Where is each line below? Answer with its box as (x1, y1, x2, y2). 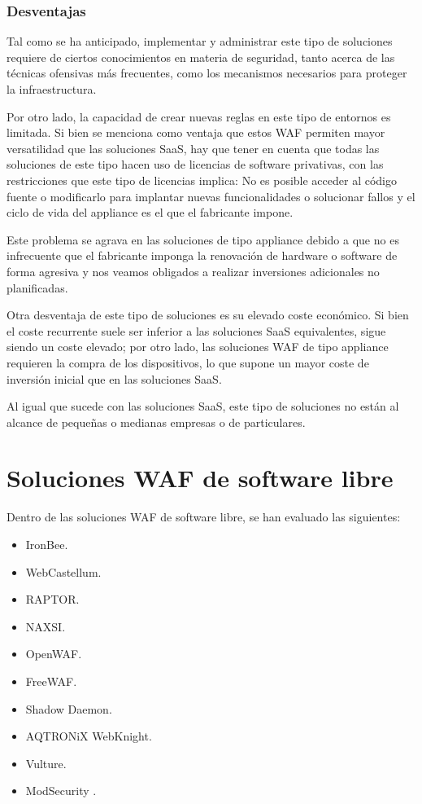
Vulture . (25, 754, 67, 771)
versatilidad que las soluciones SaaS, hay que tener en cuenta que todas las (7, 139, 380, 156)
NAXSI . (25, 617, 66, 635)
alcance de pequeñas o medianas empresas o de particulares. (7, 413, 306, 430)
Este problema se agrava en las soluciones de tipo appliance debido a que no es (7, 231, 399, 248)
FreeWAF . (25, 672, 77, 689)
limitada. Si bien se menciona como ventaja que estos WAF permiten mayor (7, 124, 385, 141)
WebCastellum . (25, 563, 102, 580)
